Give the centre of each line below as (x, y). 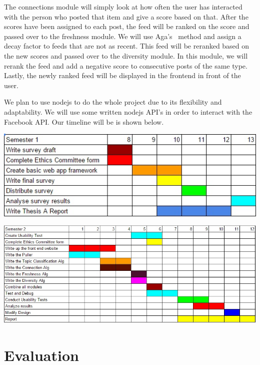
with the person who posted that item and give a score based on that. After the (126, 16)
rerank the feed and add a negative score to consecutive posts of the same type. (126, 65)
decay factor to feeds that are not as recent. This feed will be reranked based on (127, 46)
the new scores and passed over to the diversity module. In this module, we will (126, 55)
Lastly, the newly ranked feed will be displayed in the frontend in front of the (122, 75)
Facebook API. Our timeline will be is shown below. (84, 121)
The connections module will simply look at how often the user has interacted (123, 7)
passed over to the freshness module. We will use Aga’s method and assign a (123, 36)
